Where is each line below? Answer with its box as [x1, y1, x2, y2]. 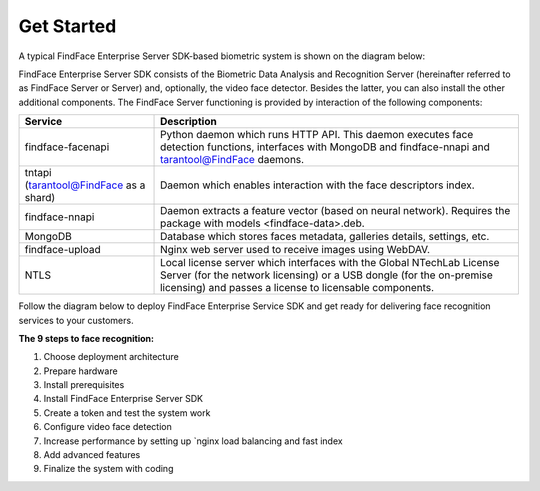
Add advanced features [43, 449, 141, 461]
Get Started [18, 15, 117, 37]
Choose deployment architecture [43, 351, 179, 363]
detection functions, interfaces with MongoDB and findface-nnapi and [160, 140, 490, 154]
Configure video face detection [43, 421, 172, 433]
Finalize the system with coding [43, 463, 174, 475]
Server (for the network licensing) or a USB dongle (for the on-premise [160, 268, 494, 282]
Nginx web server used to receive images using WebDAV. [160, 243, 430, 257]
